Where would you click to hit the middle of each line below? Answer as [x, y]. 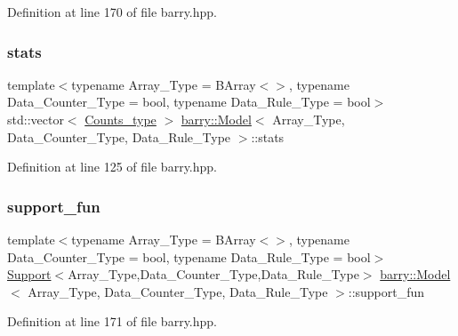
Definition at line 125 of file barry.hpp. [112, 167]
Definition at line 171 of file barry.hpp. [112, 321]
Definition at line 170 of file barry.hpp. [112, 12]
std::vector [36, 119]
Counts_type [121, 119]
